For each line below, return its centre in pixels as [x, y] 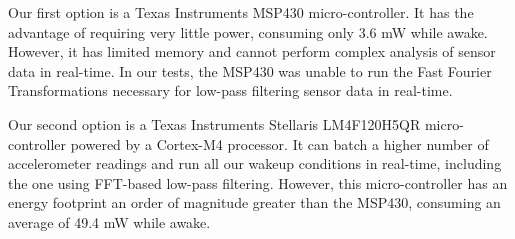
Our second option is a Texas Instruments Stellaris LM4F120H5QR [214, 123]
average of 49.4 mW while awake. [109, 221]
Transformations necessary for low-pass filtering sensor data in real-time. [230, 90]
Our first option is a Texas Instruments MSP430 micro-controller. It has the [241, 12]
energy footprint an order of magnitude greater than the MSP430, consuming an [254, 202]
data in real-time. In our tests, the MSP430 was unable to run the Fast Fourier [250, 70]
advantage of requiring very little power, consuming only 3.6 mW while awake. [248, 31]
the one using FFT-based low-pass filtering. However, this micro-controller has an [258, 182]
